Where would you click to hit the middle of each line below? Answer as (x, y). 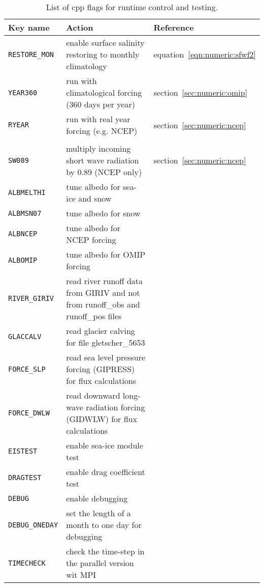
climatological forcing (104, 92)
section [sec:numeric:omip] (201, 92)
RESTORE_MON (31, 54)
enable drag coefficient (106, 472)
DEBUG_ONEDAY (33, 525)
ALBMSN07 (25, 213)
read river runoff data (105, 281)
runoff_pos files (94, 316)
